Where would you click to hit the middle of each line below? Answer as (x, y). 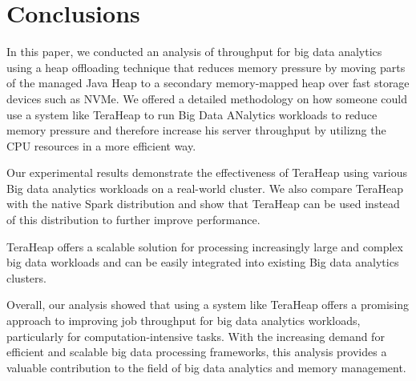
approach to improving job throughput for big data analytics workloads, (184, 321)
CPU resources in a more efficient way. (101, 145)
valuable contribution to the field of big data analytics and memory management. (206, 367)
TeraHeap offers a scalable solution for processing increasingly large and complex (205, 246)
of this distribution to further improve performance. (133, 220)
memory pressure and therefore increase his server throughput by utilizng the (196, 130)
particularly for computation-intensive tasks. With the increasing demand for (196, 336)
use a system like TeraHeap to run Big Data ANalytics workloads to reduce (192, 114)
